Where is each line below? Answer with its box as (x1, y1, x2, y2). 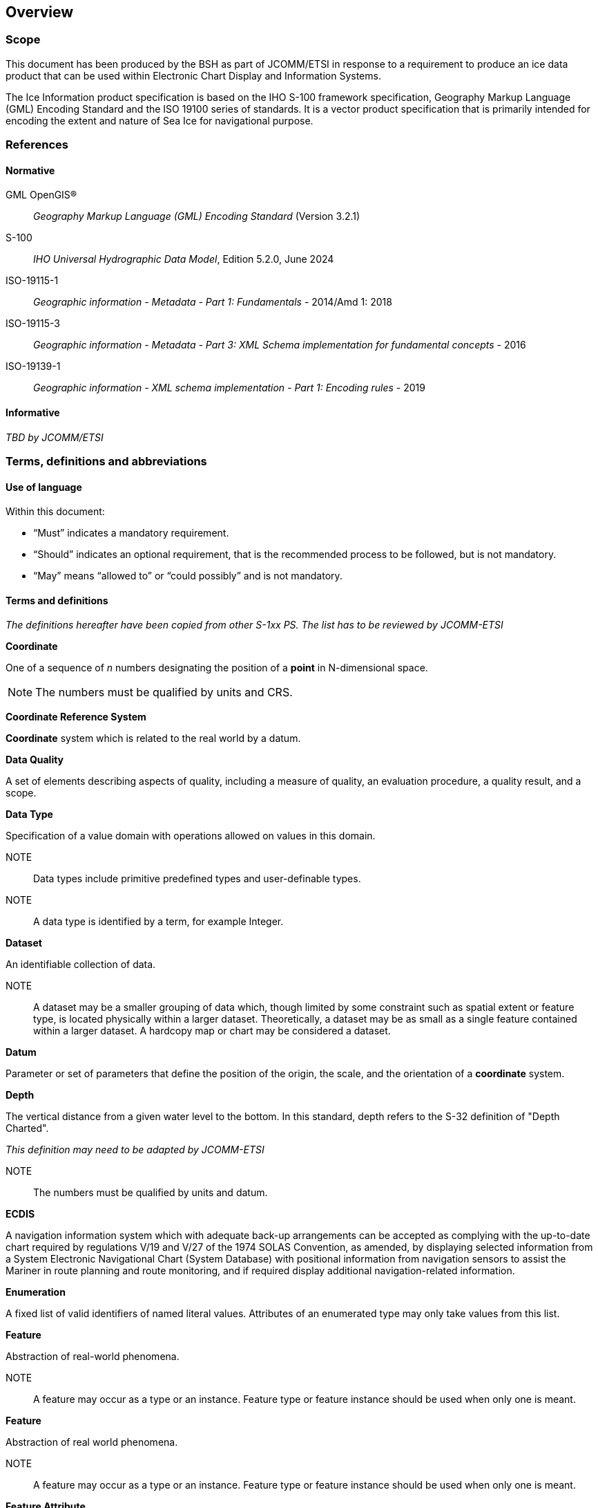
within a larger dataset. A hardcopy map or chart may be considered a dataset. (33, 1025, 391, 1037)
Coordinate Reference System (6, 711, 146, 723)
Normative (6, 164, 55, 176)
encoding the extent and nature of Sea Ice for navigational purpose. (6, 114, 314, 127)
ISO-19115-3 (6, 317, 60, 330)
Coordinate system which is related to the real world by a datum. (6, 732, 301, 745)
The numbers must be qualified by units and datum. (33, 1186, 268, 1199)
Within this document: (6, 505, 105, 518)
